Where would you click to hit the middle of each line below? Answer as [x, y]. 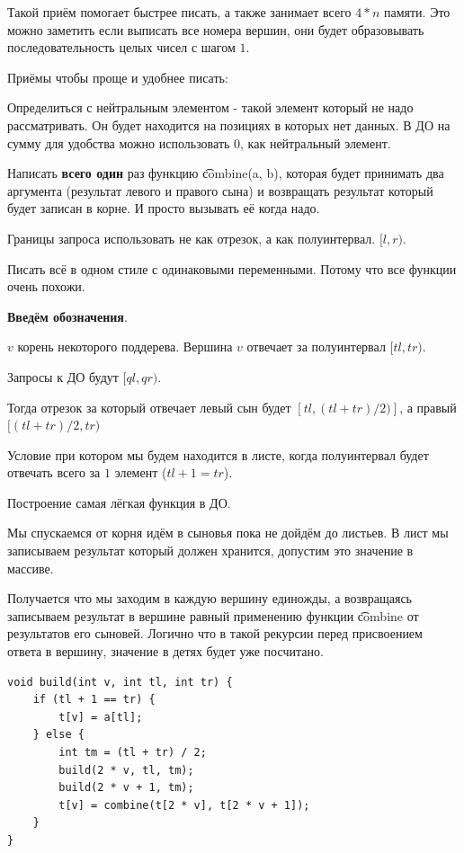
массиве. [31, 568]
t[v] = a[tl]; [101, 717]
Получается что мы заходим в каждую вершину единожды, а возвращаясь [210, 598]
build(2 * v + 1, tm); [126, 788]
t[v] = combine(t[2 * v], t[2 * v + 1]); [184, 805]
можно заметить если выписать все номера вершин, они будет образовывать [216, 29]
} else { [58, 735]
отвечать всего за [54, 472]
